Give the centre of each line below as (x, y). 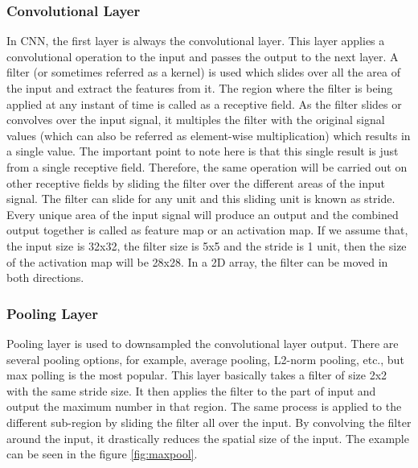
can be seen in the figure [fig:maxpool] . (102, 454)
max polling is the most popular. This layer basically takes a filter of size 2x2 (197, 375)
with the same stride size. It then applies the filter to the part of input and (191, 390)
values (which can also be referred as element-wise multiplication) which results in (209, 135)
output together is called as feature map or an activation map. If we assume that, (207, 230)
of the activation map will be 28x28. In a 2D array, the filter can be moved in (197, 261)
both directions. (45, 277)
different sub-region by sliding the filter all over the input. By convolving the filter (209, 422)
